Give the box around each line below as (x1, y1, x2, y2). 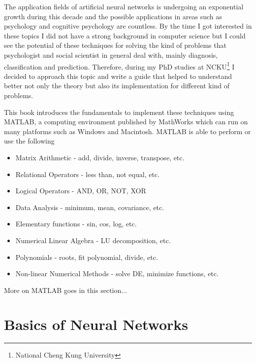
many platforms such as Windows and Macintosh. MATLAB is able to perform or (4, 126, 251, 136)
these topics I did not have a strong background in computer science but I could (4, 30, 246, 40)
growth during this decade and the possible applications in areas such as (4, 11, 222, 21)
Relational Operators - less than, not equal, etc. (15, 169, 160, 179)
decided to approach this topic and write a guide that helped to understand (4, 71, 232, 81)
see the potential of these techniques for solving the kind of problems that (4, 40, 226, 50)
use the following (4, 136, 55, 146)
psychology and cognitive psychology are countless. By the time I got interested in (4, 21, 252, 31)
